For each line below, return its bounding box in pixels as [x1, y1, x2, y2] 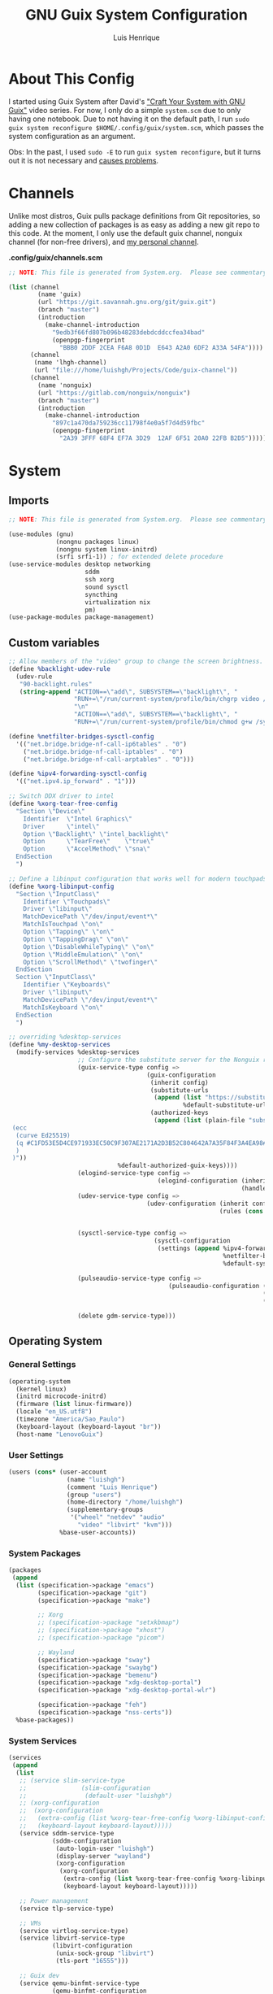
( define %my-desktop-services [8, 1041, 111, 1049]
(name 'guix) [37, 290, 82, 298]
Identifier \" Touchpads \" [23, 897, 111, 906]
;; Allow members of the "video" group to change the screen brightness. [8, 657, 264, 666]
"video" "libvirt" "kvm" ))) [77, 1521, 173, 1530]
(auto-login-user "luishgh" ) [55, 1844, 154, 1853]
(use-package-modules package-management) [8, 613, 154, 621]
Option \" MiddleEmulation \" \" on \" [23, 950, 144, 959]
